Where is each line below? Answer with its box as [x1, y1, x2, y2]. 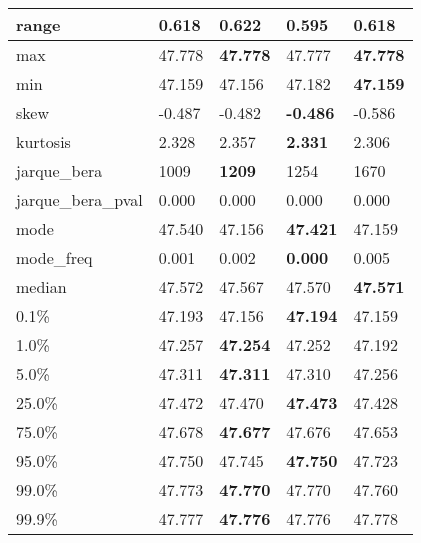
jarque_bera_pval [16, 188, 143, 211]
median [16, 275, 67, 298]
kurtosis [16, 130, 71, 153]
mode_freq [16, 246, 93, 269]
